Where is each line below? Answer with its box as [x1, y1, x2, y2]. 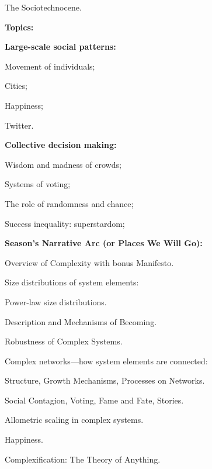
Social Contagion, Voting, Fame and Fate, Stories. [5, 394, 184, 406]
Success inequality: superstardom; [5, 217, 125, 229]
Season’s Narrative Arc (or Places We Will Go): [5, 237, 203, 249]
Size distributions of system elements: [5, 276, 139, 288]
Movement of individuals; [5, 60, 95, 72]
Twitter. [5, 119, 34, 131]
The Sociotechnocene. [5, 1, 82, 13]
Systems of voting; [5, 178, 71, 190]
